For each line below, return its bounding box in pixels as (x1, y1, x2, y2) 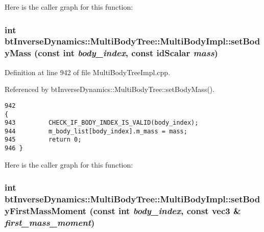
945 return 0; (5, 136, 82, 144)
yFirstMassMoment (5, 204, 87, 217)
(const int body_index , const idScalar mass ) (34, 47, 218, 59)
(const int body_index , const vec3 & (89, 204, 241, 217)
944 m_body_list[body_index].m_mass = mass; (5, 127, 187, 135)
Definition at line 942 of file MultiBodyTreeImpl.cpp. (5, 66, 171, 77)
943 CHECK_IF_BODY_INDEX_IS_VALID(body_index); (5, 119, 199, 127)
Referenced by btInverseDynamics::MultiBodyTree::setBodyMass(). (5, 84, 215, 95)
